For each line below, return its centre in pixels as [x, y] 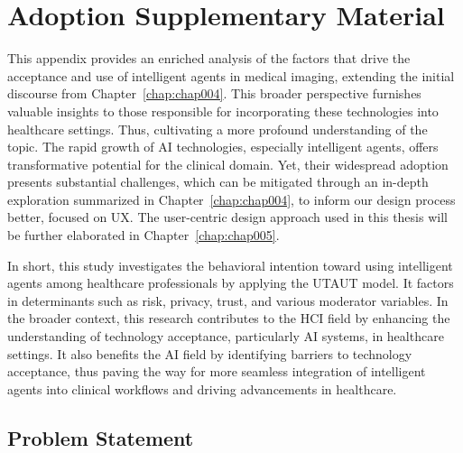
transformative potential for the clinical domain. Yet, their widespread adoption [228, 164]
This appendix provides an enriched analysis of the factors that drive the [209, 58]
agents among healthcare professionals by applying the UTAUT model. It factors [231, 283]
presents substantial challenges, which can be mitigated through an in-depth [218, 182]
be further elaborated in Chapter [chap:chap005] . [144, 235]
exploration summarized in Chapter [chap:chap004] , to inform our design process [231, 199]
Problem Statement [101, 437]
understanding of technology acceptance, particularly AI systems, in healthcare [226, 336]
